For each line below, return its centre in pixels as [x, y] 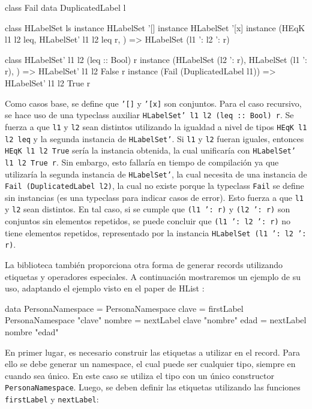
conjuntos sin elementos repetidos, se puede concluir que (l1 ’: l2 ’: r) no [148, 221]
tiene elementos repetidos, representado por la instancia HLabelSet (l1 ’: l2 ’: [156, 232]
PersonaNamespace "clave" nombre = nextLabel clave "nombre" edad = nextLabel [156, 320]
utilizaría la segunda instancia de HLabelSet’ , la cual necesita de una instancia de [156, 174]
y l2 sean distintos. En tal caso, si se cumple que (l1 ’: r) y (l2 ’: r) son [148, 209]
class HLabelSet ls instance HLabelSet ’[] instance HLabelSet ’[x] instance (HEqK [155, 27]
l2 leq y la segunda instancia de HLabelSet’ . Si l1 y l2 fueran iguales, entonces [154, 138]
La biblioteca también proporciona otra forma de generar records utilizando [144, 265]
